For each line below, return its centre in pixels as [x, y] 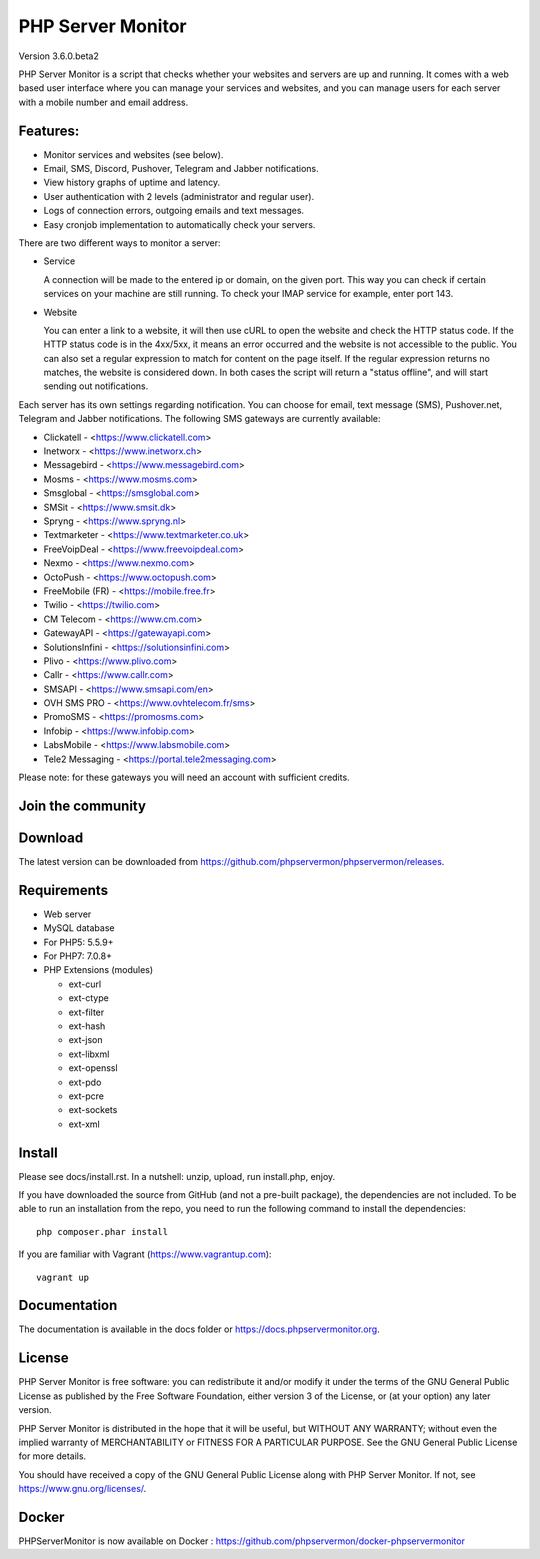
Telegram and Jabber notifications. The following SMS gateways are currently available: [199, 419]
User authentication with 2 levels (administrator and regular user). [179, 196]
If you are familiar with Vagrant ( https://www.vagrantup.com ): [145, 1254]
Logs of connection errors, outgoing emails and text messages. [174, 211]
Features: [49, 130]
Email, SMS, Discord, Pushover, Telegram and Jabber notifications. [181, 169]
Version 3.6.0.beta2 [58, 56]
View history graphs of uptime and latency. [131, 182]
